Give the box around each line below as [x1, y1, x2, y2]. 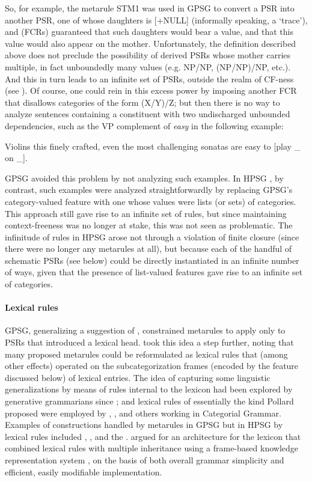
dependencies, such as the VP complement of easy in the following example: [5, 119, 284, 132]
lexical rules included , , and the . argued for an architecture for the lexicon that [5, 430, 301, 442]
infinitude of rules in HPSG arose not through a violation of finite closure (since [5, 230, 299, 243]
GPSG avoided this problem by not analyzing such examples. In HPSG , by [5, 171, 284, 184]
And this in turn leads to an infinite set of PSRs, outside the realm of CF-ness [5, 72, 294, 85]
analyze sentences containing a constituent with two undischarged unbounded [5, 108, 290, 120]
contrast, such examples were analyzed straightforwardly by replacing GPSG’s [5, 183, 293, 196]
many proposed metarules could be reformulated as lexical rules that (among [5, 347, 288, 360]
